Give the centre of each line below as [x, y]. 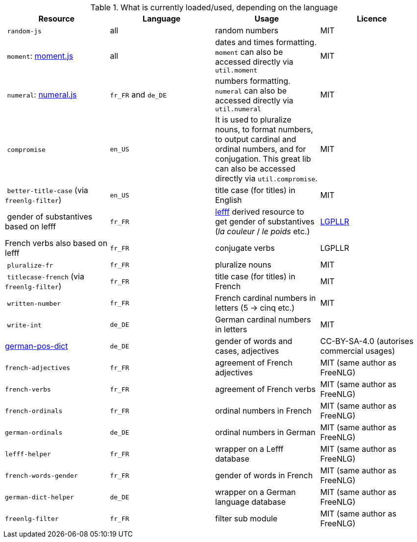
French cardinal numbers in [266, 298]
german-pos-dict [37, 346]
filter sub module [246, 518]
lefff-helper [28, 454]
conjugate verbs [245, 248]
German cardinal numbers [263, 320]
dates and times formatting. [266, 42]
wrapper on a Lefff [249, 449]
